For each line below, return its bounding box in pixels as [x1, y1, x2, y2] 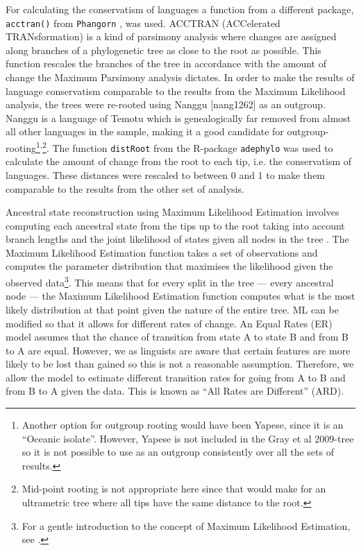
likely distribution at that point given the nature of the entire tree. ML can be [6, 302, 339, 316]
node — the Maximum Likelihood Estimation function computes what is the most [6, 289, 355, 303]
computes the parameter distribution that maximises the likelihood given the [6, 259, 333, 273]
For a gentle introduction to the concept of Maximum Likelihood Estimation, [22, 518, 351, 533]
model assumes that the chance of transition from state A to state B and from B [6, 329, 349, 344]
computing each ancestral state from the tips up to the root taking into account [6, 218, 345, 232]
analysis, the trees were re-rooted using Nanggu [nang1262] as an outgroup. [6, 97, 326, 112]
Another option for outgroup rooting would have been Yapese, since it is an [22, 418, 344, 432]
